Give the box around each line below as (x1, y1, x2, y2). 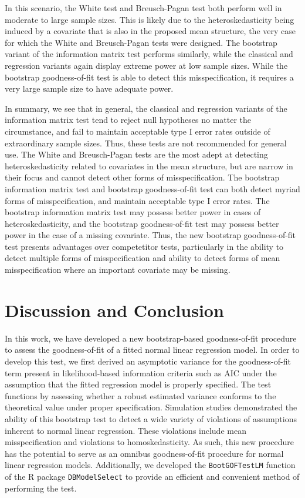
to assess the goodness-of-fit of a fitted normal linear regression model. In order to (5, 343, 300, 356)
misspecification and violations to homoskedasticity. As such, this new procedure (5, 436, 294, 448)
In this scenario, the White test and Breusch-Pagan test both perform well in (5, 2, 282, 14)
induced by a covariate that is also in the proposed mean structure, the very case (5, 25, 296, 37)
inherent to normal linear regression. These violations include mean (5, 424, 246, 436)
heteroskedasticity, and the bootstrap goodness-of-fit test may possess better (5, 217, 279, 229)
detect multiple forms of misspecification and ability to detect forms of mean (5, 252, 280, 264)
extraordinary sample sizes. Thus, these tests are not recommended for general (5, 136, 287, 149)
